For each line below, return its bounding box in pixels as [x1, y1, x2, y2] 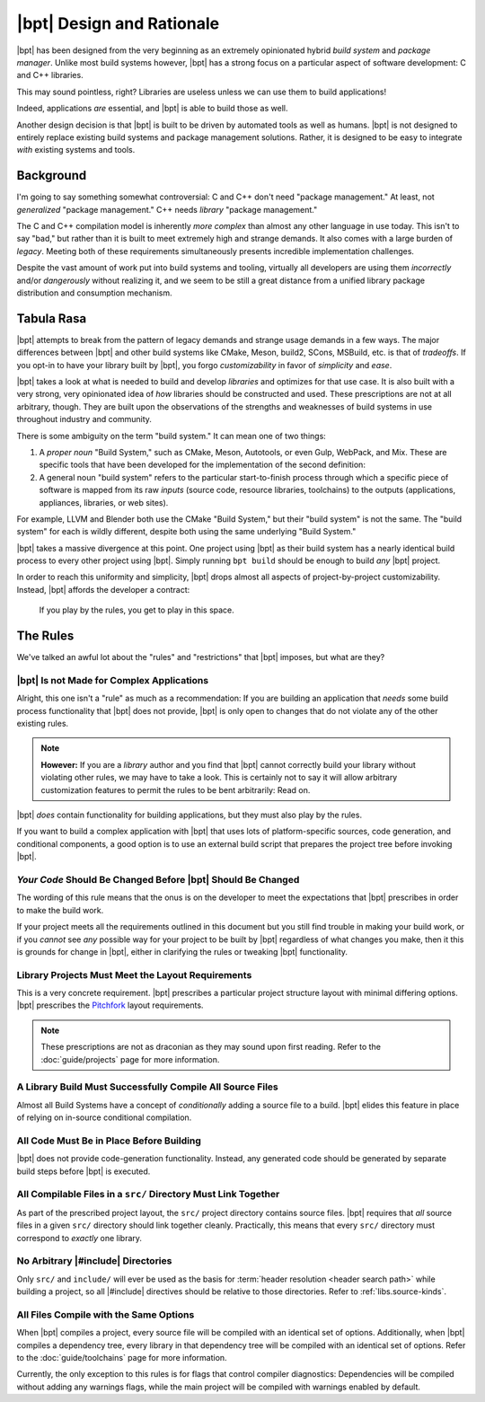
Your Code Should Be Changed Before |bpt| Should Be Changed [16, 873, 300, 886]
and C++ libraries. [16, 70, 84, 81]
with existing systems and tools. [16, 145, 136, 155]
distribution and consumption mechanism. [16, 287, 172, 298]
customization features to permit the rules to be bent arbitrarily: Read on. [40, 784, 311, 795]
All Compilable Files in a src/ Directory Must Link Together [16, 1188, 280, 1201]
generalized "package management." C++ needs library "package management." [16, 204, 318, 215]
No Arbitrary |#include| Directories [16, 1255, 172, 1267]
